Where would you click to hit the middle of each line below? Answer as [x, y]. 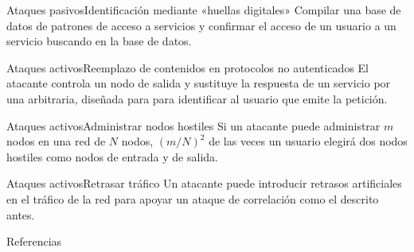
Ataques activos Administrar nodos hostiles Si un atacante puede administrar [193, 125]
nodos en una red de [56, 141]
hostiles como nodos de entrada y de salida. [112, 156]
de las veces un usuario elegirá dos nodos [308, 141]
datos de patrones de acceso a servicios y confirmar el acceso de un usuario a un [201, 25]
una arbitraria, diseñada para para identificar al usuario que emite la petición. [197, 98]
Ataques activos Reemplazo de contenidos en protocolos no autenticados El [188, 67]
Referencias [34, 241]
